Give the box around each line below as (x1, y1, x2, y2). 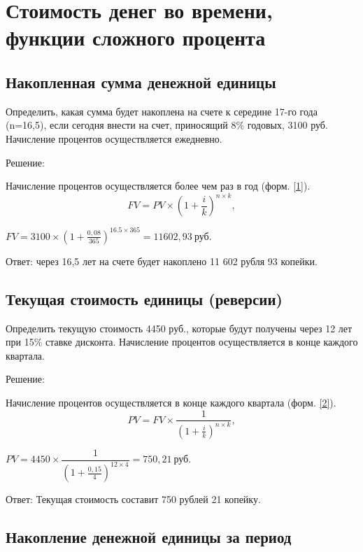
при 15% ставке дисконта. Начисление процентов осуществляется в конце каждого (6, 334, 358, 349)
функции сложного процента (6, 23, 266, 52)
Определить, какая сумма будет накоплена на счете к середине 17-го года (6, 104, 318, 118)
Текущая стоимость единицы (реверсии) (6, 288, 283, 309)
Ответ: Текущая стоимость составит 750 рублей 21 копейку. (6, 492, 261, 507)
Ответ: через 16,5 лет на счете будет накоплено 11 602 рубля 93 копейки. (6, 253, 318, 268)
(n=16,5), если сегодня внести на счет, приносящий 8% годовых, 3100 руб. (6, 118, 328, 132)
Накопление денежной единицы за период (6, 526, 292, 548)
